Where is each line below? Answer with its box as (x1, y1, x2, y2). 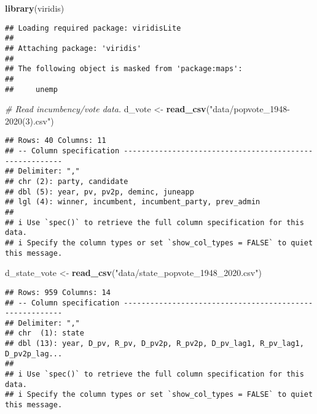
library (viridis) (5, 2, 65, 14)
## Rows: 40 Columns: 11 (5, 136, 106, 145)
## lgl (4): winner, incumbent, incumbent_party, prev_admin (5, 197, 260, 207)
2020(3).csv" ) (5, 114, 54, 127)
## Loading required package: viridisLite (5, 23, 181, 33)
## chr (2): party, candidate (5, 177, 128, 186)
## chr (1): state (5, 329, 84, 338)
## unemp (5, 85, 58, 94)
